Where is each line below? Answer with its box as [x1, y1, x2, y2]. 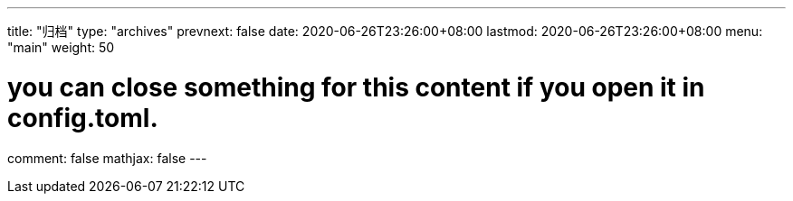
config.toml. [7, 102, 158, 133]
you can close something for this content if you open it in [7, 71, 705, 103]
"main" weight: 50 [7, 40, 115, 55]
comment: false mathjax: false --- [7, 150, 207, 166]
